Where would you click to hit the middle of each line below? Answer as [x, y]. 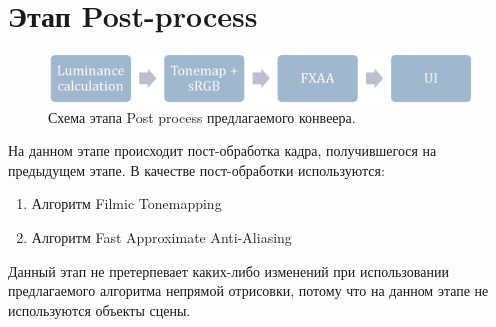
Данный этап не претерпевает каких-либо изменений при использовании [228, 270]
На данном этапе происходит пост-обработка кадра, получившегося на [222, 150]
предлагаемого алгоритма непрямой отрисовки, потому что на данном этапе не [248, 290]
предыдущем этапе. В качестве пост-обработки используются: [196, 169]
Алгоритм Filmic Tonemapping [126, 203]
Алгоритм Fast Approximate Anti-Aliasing [161, 236]
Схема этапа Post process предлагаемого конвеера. [202, 116]
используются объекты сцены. [99, 309]
